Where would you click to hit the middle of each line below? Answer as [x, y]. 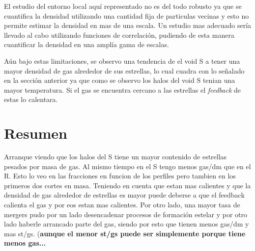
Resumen [36, 133]
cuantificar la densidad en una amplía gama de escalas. [86, 44]
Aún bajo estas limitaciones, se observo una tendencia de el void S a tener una [122, 61]
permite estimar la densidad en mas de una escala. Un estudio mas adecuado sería [128, 25]
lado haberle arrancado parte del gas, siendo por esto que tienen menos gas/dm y [127, 224]
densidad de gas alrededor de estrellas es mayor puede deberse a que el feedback [124, 195]
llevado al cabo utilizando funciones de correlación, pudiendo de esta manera [119, 35]
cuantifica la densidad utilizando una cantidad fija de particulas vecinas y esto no [127, 15]
